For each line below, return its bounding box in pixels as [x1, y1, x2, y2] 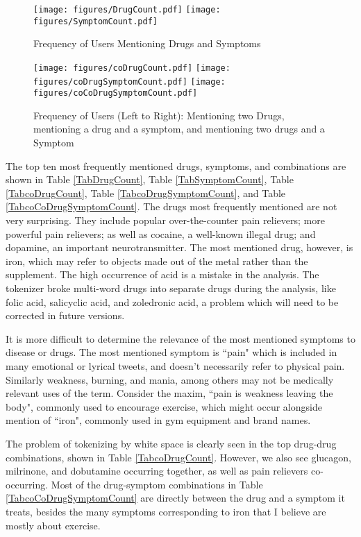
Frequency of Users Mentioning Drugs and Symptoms [33, 36, 261, 51]
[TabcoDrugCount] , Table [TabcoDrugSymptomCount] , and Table [6, 185, 286, 200]
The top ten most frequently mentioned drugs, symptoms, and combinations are [6, 158, 346, 173]
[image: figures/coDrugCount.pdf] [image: [33, 62, 230, 73]
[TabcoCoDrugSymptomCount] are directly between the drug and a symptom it [6, 491, 345, 505]
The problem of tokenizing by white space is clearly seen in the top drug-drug [6, 436, 337, 450]
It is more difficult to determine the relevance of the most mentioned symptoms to [6, 331, 355, 346]
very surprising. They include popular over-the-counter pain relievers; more [6, 213, 325, 228]
